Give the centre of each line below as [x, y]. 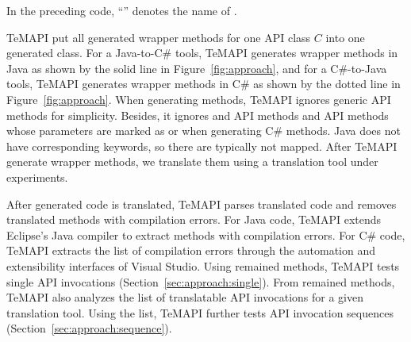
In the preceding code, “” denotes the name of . [122, 10]
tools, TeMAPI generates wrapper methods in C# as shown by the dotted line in [204, 84]
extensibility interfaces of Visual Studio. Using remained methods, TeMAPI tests [203, 265]
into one [345, 37]
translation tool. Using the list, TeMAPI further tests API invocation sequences [200, 312]
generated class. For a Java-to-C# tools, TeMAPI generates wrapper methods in [202, 53]
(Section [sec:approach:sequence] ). [89, 328]
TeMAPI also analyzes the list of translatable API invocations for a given [185, 297]
